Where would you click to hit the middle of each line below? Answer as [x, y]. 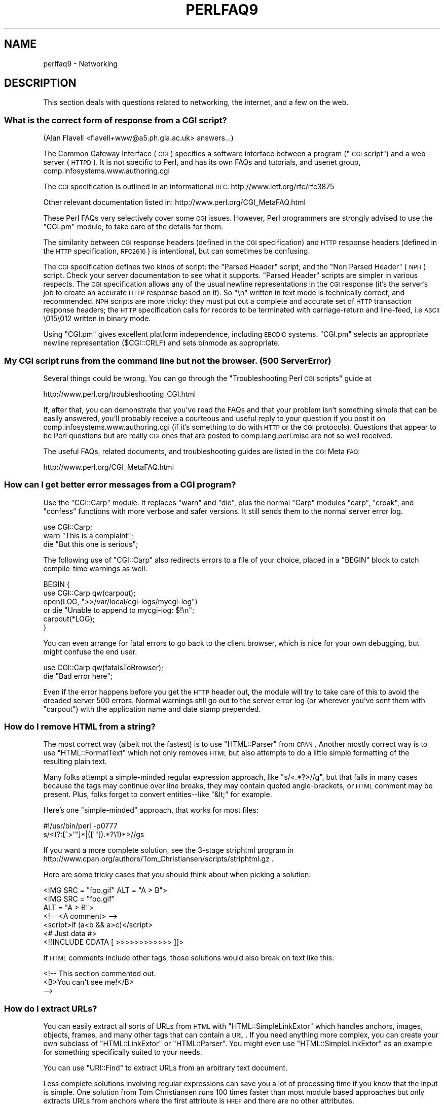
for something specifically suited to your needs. [123, 1052]
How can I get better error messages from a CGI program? [120, 485]
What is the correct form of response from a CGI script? [116, 120]
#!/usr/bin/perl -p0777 [80, 826]
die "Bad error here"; [78, 676]
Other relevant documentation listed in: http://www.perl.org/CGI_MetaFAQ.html [174, 202]
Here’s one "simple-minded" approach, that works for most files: [151, 810]
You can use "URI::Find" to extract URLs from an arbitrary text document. [165, 1068]
